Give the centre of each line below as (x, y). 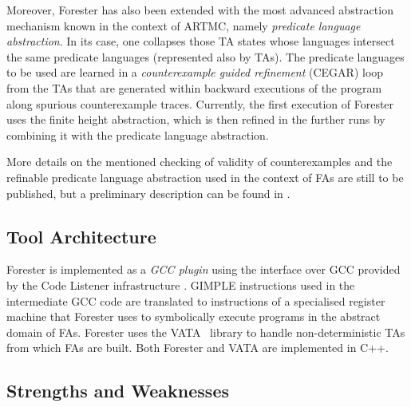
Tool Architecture (81, 236)
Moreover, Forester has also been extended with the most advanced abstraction (200, 10)
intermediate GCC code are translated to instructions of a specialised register (196, 300)
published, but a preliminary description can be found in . (148, 193)
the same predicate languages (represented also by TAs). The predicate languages (205, 56)
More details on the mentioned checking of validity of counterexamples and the (200, 162)
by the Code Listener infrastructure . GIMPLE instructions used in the (181, 285)
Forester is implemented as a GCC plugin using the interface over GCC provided (204, 269)
